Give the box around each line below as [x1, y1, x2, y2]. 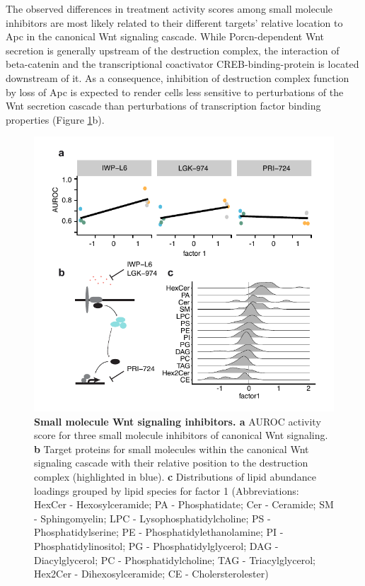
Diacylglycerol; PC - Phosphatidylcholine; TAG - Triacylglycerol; [34, 552, 315, 567]
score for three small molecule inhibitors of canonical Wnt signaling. [34, 428, 328, 443]
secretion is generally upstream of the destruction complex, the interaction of [6, 42, 340, 57]
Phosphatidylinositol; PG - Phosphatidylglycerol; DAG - [34, 538, 279, 553]
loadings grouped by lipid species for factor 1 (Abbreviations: [34, 483, 299, 498]
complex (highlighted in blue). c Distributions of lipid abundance [34, 469, 316, 484]
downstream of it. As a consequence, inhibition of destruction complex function [6, 70, 349, 85]
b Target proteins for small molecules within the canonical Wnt [34, 441, 309, 456]
